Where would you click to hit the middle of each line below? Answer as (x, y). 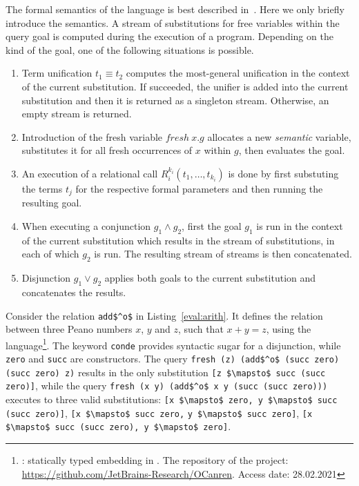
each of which (50, 254)
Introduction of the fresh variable (92, 136)
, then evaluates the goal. (292, 150)
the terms (42, 188)
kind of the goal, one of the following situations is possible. (130, 49)
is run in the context (300, 225)
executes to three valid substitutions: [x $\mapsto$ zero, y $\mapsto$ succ (172, 399)
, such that (201, 329)
